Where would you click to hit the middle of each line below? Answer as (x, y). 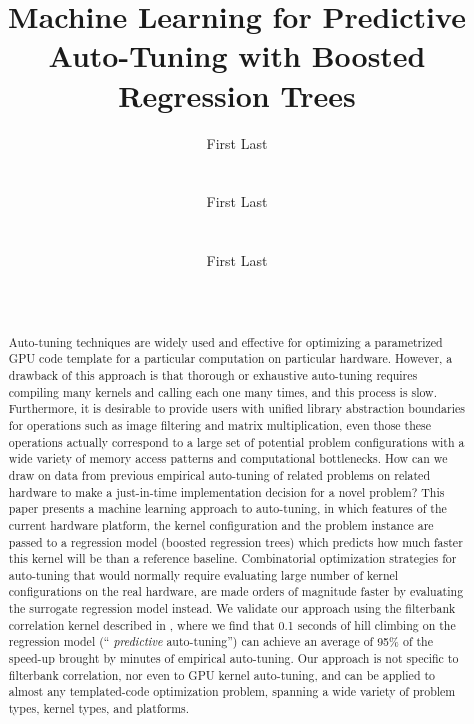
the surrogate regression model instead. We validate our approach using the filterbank (232, 608)
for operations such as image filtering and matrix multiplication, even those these (220, 424)
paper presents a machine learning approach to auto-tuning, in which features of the (227, 508)
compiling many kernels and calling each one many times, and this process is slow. (223, 391)
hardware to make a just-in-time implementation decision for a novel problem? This (226, 491)
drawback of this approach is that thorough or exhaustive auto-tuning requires (213, 374)
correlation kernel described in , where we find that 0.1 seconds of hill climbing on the (232, 624)
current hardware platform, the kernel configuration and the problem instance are (221, 524)
